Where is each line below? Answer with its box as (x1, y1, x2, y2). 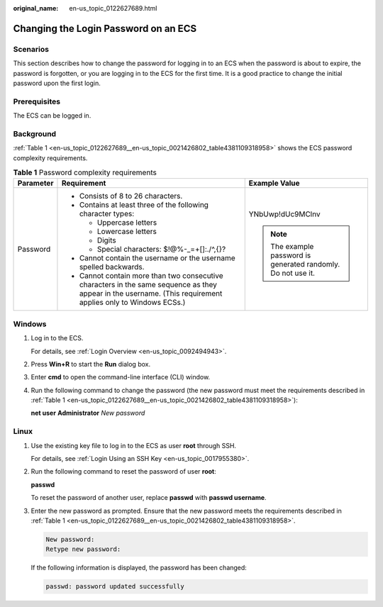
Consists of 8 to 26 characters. (79, 191, 183, 201)
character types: (79, 209, 135, 219)
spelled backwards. (79, 262, 145, 272)
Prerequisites (13, 96, 60, 106)
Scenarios (13, 44, 50, 54)
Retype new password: (45, 545, 121, 553)
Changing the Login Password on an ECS (13, 22, 197, 35)
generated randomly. (270, 260, 340, 269)
